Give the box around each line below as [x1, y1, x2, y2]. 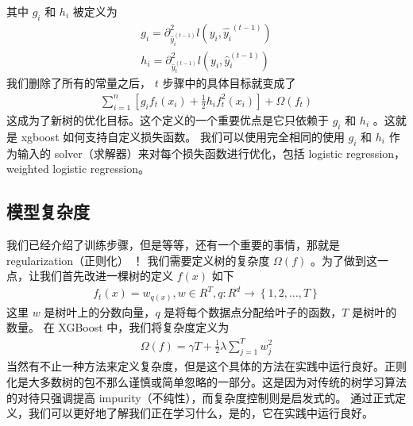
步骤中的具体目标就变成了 [162, 75, 296, 91]
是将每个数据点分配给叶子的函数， [164, 303, 342, 320]
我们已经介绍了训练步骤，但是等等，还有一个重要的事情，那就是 [6, 236, 340, 252]
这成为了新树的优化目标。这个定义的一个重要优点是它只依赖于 [6, 111, 329, 128]
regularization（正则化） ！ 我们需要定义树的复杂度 [6, 251, 270, 268]
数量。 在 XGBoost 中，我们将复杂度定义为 [6, 319, 230, 336]
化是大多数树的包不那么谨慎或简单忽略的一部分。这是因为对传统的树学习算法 [6, 373, 407, 390]
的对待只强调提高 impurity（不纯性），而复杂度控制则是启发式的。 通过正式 [6, 389, 396, 405]
